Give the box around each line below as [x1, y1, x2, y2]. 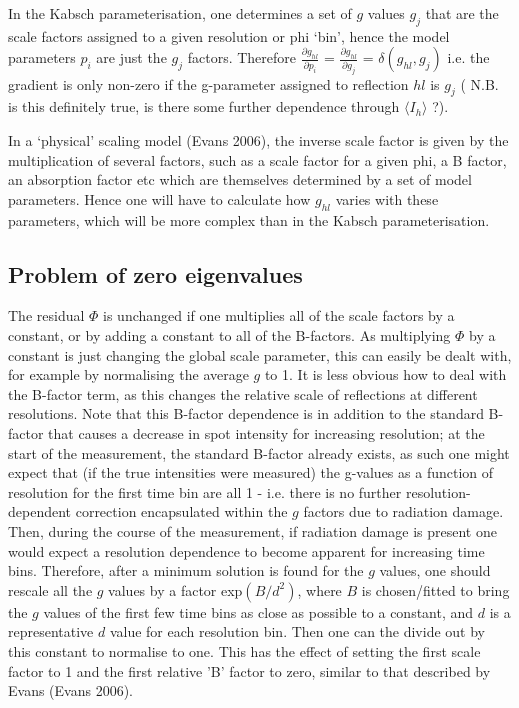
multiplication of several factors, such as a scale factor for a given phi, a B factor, [8, 149, 507, 170]
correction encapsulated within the [75, 501, 288, 522]
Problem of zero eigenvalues [8, 258, 303, 289]
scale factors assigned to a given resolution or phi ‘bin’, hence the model [8, 25, 450, 46]
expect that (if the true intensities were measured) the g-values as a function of [8, 462, 494, 483]
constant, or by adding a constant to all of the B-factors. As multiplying [8, 325, 451, 346]
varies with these [335, 188, 439, 209]
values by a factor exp [108, 579, 243, 600]
